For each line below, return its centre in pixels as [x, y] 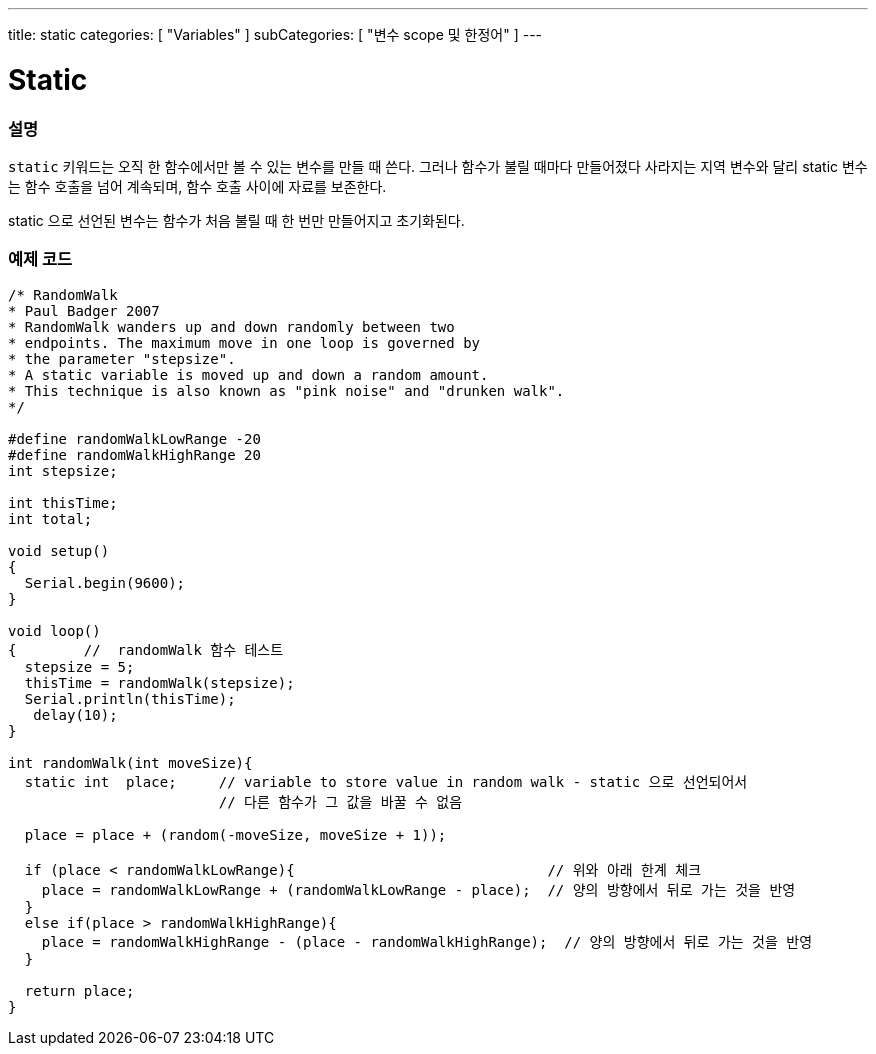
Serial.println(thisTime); [130, 698]
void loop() [54, 630]
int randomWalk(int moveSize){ [130, 762]
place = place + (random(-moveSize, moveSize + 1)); [235, 834]
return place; [79, 990]
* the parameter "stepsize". [122, 358]
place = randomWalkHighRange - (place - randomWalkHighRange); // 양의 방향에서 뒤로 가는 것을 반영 [427, 941]
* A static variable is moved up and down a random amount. [248, 374]
